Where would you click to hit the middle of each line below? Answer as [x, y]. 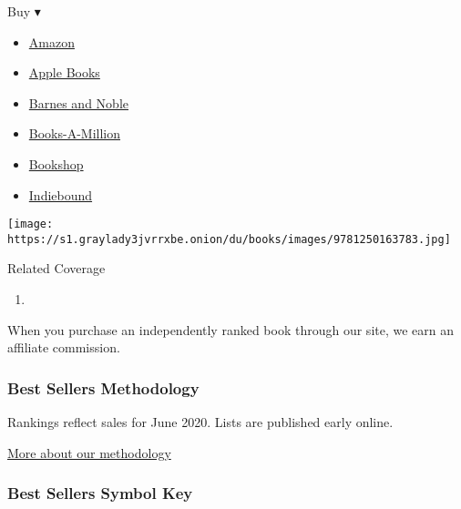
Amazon [51, 41]
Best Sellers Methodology [103, 387]
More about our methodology [89, 452]
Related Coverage [56, 268]
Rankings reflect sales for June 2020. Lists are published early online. [200, 422]
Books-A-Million [75, 133]
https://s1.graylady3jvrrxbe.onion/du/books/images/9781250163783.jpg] [229, 239]
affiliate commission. [64, 347]
